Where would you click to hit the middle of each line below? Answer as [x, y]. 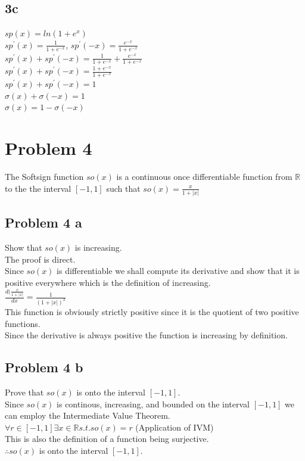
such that [123, 188]
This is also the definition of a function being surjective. [107, 439]
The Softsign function [44, 177]
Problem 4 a [43, 222]
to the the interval [38, 188]
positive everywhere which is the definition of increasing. [108, 283]
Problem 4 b [44, 367]
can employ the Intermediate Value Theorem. [88, 415]
